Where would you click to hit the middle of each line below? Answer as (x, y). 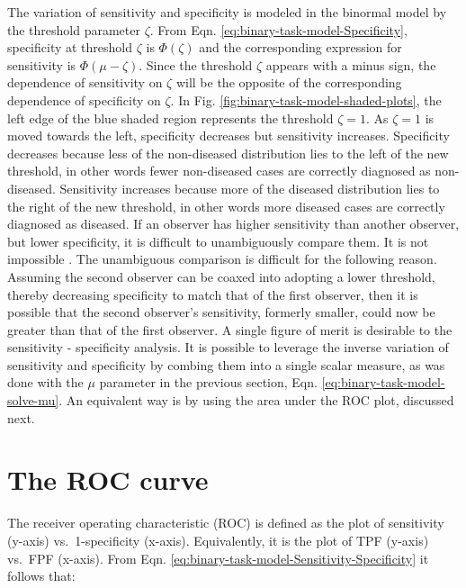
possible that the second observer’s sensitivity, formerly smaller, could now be (221, 312)
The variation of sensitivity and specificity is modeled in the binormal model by (227, 12)
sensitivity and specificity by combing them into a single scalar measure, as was (226, 364)
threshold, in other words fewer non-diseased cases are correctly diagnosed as (219, 171)
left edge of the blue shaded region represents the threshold (170, 118)
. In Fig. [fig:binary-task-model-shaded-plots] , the (306, 100)
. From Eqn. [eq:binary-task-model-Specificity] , (278, 29)
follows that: (41, 576)
